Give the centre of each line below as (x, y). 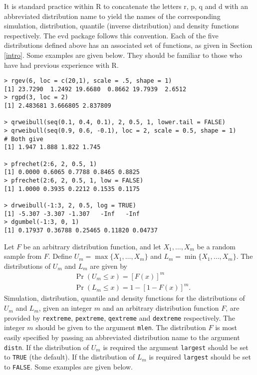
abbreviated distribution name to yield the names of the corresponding (112, 16)
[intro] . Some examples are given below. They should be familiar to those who (123, 55)
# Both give (24, 139)
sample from (23, 256)
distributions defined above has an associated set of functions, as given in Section (128, 45)
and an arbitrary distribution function (161, 308)
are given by (109, 266)
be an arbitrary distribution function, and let (92, 246)
